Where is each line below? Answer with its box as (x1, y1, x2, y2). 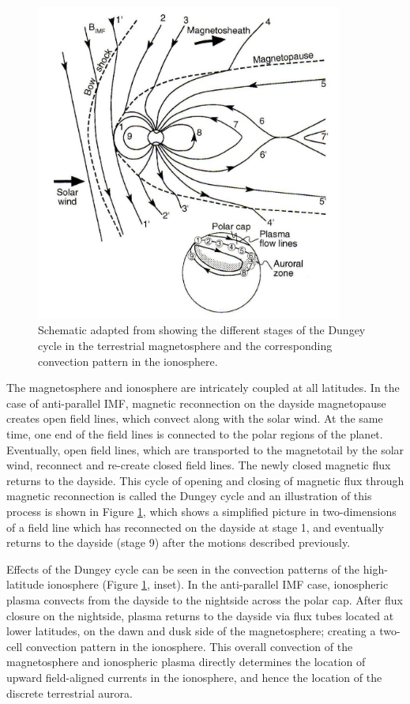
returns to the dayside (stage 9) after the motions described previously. (6, 534, 351, 551)
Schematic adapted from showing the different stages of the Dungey (38, 322, 366, 338)
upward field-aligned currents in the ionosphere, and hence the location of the (6, 668, 382, 685)
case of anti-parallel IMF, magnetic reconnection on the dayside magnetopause (6, 394, 386, 411)
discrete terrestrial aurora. (6, 684, 133, 701)
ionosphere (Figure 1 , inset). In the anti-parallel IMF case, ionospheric (47, 576, 389, 593)
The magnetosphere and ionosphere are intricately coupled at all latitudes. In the (6, 379, 400, 396)
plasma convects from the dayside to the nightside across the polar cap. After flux (6, 591, 403, 608)
